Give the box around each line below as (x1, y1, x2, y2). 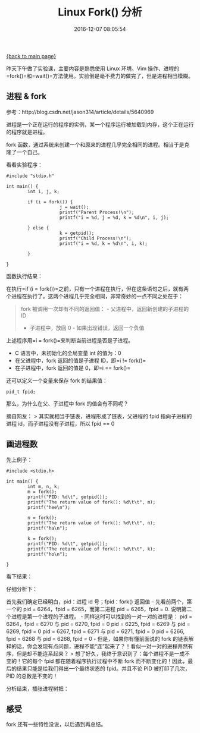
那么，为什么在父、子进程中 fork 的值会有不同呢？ (6, 399, 129, 407)
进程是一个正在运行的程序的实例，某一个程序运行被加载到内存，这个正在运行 (6, 121, 194, 128)
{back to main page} (6, 52, 57, 59)
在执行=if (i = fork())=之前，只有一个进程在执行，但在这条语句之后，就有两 (6, 285, 189, 292)
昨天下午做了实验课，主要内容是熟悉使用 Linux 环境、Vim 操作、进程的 (6, 65, 180, 72)
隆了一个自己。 (6, 148, 43, 155)
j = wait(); (59, 204, 89, 210)
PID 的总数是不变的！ (6, 672, 58, 679)
